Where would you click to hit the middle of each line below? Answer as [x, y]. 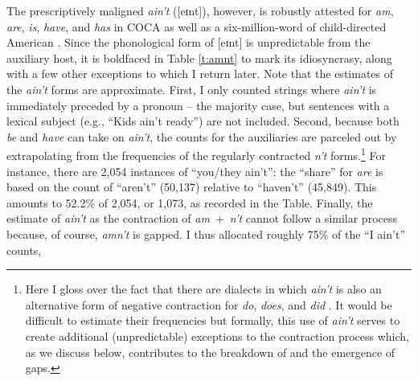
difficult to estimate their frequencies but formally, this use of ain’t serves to [213, 320]
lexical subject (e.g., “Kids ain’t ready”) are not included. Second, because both [203, 121]
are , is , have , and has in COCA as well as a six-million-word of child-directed [197, 26]
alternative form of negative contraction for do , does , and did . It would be [209, 304]
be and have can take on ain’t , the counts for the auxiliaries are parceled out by [202, 136]
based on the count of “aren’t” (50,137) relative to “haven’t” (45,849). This [192, 187]
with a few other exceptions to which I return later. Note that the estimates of [200, 74]
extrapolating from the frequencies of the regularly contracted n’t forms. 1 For [196, 154]
